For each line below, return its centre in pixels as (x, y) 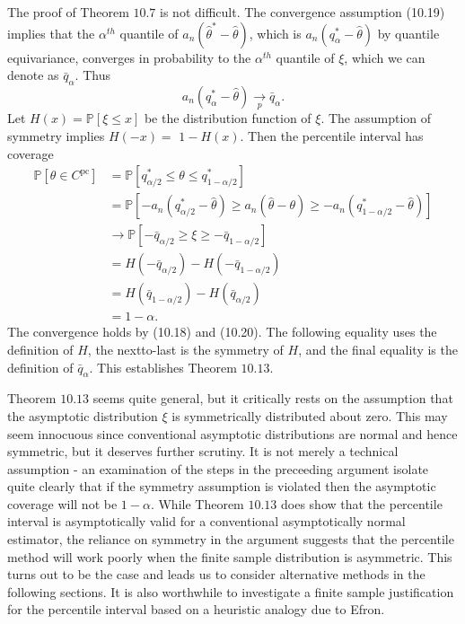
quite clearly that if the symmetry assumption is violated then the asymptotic (222, 486)
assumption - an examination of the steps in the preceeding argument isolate (218, 468)
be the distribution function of (228, 118)
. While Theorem (197, 503)
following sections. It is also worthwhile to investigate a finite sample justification (231, 591)
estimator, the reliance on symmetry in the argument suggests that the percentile (231, 539)
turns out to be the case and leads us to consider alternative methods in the (216, 574)
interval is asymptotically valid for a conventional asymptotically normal (206, 521)
